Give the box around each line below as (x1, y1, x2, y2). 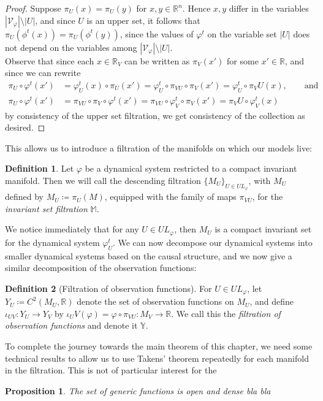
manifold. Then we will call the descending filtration (5, 174, 201, 186)
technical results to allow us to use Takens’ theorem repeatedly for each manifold (5, 351, 309, 364)
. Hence (182, 2, 211, 14)
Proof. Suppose (5, 2, 61, 14)
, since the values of (120, 27, 194, 40)
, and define (249, 295, 294, 308)
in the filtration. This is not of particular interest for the (5, 364, 217, 376)
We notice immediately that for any (5, 223, 139, 235)
